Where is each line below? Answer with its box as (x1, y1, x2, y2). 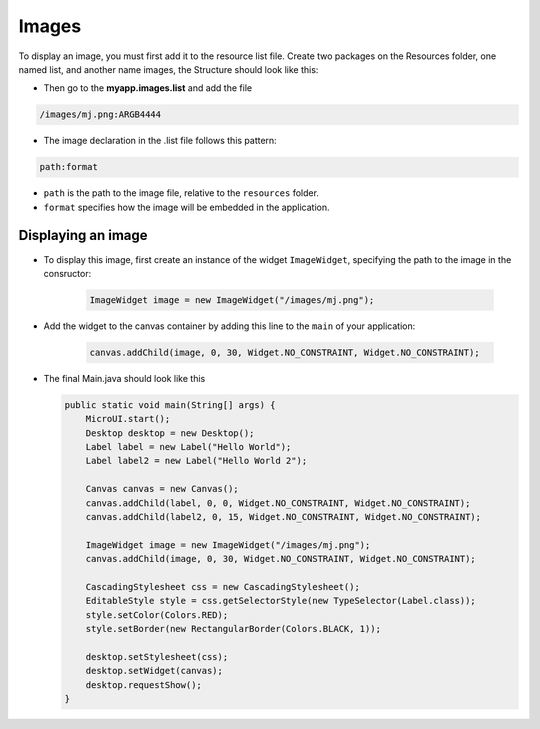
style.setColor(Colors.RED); (85, 609, 229, 620)
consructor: (43, 267, 92, 279)
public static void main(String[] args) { (64, 399, 276, 410)
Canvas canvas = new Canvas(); (85, 483, 239, 495)
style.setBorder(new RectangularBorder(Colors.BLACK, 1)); (85, 623, 382, 635)
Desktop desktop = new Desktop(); (85, 427, 255, 439)
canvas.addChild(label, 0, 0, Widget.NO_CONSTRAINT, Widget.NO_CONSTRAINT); (85, 497, 471, 509)
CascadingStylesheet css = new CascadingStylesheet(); (85, 581, 360, 592)
